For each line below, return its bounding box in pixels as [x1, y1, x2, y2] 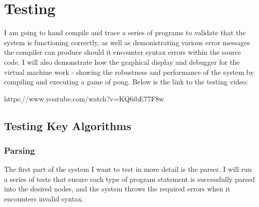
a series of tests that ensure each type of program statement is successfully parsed [4, 173, 255, 184]
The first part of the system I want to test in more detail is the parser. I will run [4, 164, 252, 174]
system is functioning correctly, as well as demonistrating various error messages [4, 37, 250, 47]
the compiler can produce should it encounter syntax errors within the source [4, 47, 241, 57]
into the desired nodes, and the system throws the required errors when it [4, 183, 230, 194]
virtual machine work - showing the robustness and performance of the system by [4, 66, 254, 77]
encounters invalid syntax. [4, 193, 84, 204]
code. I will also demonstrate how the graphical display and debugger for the [4, 56, 240, 67]
